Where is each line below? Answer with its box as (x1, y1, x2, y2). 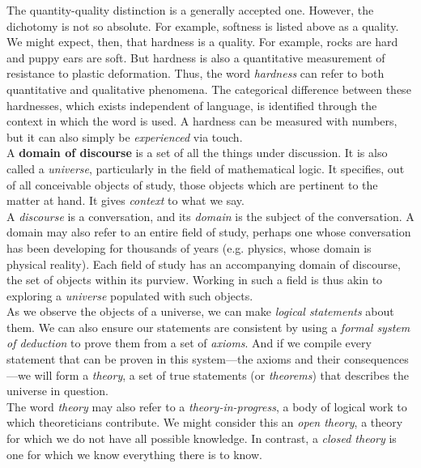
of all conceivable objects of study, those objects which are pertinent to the (6, 176, 378, 193)
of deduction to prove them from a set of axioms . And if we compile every (6, 334, 372, 351)
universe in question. (6, 382, 108, 399)
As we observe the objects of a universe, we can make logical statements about (6, 303, 394, 320)
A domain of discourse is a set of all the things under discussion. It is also (6, 144, 388, 161)
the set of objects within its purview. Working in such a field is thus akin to (6, 271, 383, 288)
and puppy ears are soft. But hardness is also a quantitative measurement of (6, 49, 385, 66)
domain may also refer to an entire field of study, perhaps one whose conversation (6, 223, 411, 240)
